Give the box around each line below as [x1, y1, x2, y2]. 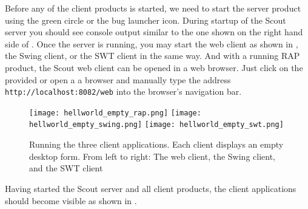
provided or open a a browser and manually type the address [5, 73, 231, 86]
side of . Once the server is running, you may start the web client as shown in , [5, 37, 298, 50]
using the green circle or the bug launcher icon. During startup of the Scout [5, 13, 286, 26]
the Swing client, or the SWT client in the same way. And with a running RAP [5, 49, 300, 62]
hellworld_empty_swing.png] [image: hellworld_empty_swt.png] [29, 120, 284, 129]
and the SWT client [29, 162, 103, 174]
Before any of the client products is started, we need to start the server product [5, 2, 301, 14]
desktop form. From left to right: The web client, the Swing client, [29, 149, 275, 162]
